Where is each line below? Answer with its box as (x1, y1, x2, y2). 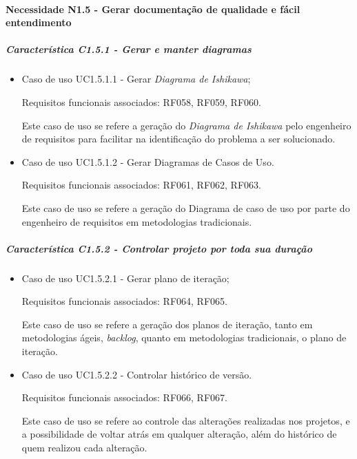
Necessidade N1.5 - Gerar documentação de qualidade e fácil (6, 1, 300, 16)
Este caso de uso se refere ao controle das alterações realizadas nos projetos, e (21, 413, 350, 427)
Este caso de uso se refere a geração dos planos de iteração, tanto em (21, 317, 313, 331)
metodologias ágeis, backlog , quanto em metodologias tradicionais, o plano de (21, 330, 347, 345)
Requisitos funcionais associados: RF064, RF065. (21, 294, 227, 308)
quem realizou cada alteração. (21, 440, 147, 454)
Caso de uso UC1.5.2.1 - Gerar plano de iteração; (21, 270, 229, 285)
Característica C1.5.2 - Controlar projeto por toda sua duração (6, 241, 312, 255)
